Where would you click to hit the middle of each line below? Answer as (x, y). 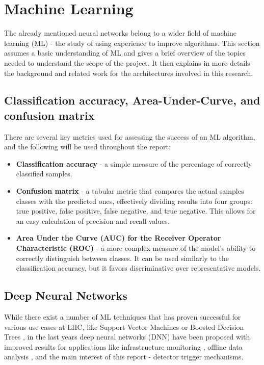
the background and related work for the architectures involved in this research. (129, 73)
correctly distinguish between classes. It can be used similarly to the (122, 258)
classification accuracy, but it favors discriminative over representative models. (138, 268)
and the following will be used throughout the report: (87, 147)
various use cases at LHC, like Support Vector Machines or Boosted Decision (124, 327)
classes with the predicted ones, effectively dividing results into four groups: (134, 201)
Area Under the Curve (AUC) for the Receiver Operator (118, 238)
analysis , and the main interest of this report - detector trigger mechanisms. (124, 357)
